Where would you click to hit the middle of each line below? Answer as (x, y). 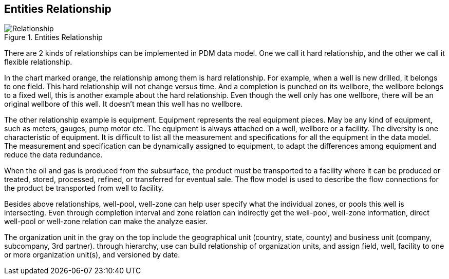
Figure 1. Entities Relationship (53, 37)
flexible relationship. (38, 62)
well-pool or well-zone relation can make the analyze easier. (106, 222)
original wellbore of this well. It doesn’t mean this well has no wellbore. (124, 104)
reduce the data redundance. (53, 155)
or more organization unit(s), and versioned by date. (92, 255)
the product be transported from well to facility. (84, 188)
